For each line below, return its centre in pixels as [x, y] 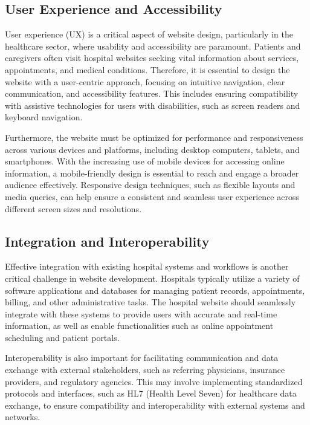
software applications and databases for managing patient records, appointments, [155, 290]
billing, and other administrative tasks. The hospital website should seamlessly [150, 302]
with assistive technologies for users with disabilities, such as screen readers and [153, 105]
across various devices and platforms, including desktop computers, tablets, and [152, 149]
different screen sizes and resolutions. [73, 208]
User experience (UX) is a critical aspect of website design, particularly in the [149, 34]
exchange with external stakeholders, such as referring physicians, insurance [145, 370]
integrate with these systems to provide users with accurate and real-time [141, 313]
